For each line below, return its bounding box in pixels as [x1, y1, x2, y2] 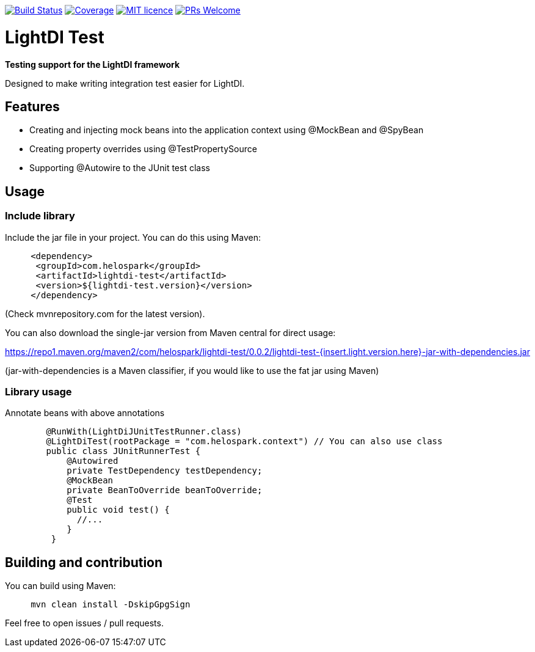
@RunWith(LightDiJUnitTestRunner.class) [46, 427, 242, 437]
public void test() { [67, 505, 170, 515]
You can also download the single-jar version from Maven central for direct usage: [5, 327, 336, 338]
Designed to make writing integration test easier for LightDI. [5, 78, 245, 89]
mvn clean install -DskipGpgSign [31, 599, 191, 610]
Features [5, 98, 60, 114]
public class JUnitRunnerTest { [46, 446, 201, 456]
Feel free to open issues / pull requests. [5, 618, 164, 629]
